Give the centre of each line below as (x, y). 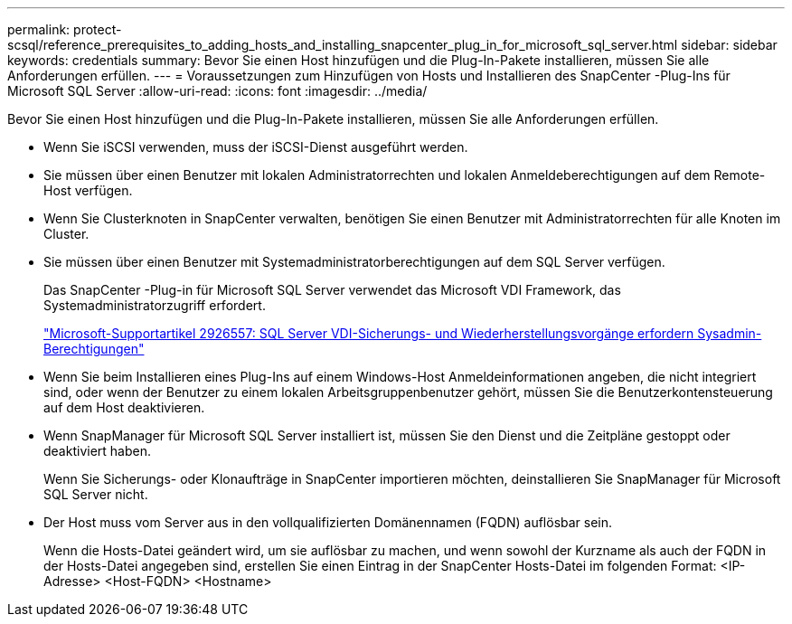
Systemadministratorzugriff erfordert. (155, 305)
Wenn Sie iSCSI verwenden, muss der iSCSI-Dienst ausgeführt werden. (256, 147)
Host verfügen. (88, 190)
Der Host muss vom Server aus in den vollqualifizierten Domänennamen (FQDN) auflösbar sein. (328, 522)
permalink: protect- (65, 29)
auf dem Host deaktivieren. (124, 407)
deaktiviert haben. (97, 451)
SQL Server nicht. (96, 494)
